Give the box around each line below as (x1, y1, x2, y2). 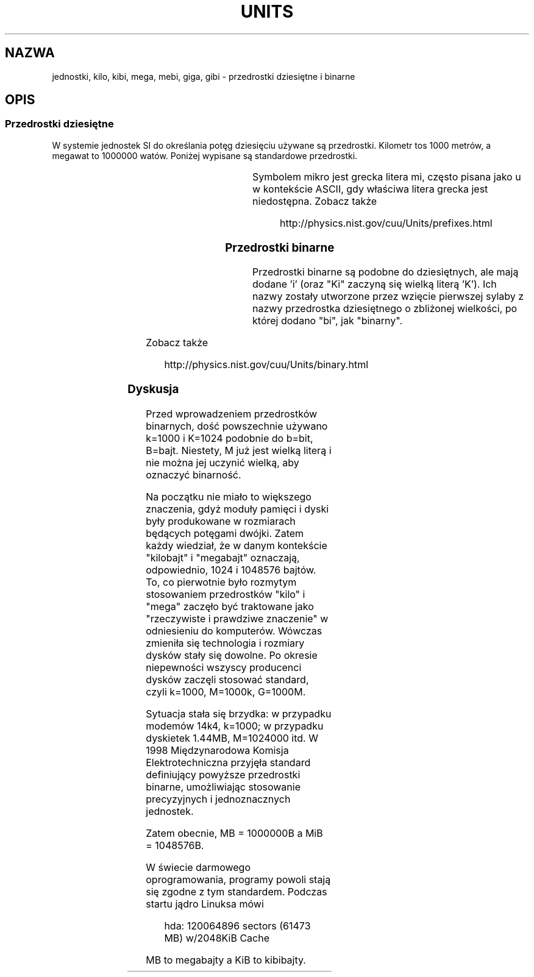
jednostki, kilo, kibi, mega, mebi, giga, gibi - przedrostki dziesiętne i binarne (52, 71, 355, 82)
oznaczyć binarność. (146, 468, 241, 481)
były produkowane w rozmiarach (146, 514, 296, 527)
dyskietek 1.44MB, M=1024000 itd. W (146, 731, 318, 744)
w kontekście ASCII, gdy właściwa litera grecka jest (252, 182, 488, 195)
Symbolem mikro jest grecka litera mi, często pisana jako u (252, 170, 521, 183)
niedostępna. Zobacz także (252, 194, 377, 207)
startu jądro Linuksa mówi (146, 897, 264, 910)
